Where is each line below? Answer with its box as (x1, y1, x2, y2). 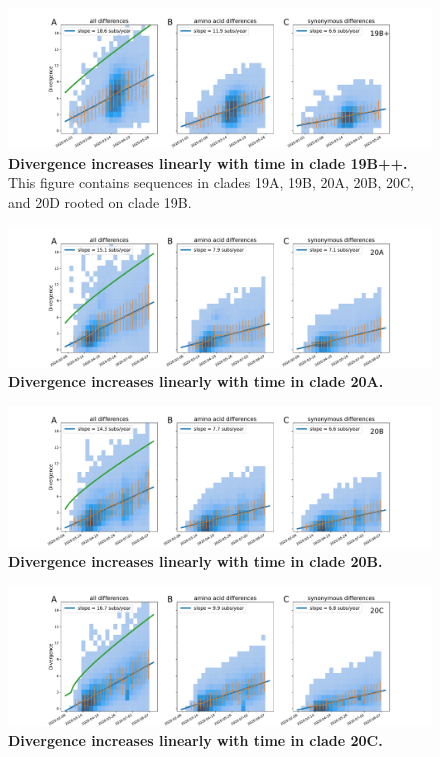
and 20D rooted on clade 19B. (8, 191, 192, 212)
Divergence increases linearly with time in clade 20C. (8, 730, 383, 751)
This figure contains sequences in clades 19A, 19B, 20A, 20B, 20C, (8, 172, 414, 193)
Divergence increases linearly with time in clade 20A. (8, 371, 384, 392)
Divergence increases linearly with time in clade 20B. (8, 550, 383, 571)
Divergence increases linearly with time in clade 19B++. (8, 152, 408, 173)
